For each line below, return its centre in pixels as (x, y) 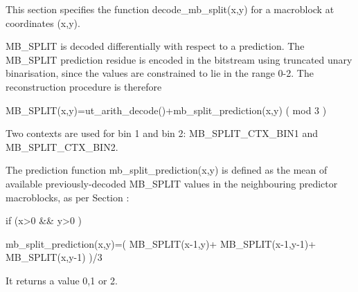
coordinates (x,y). (43, 22)
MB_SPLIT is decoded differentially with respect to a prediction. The (155, 46)
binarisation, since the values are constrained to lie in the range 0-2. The (160, 73)
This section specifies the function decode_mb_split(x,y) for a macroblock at (170, 9)
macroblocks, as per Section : (68, 197)
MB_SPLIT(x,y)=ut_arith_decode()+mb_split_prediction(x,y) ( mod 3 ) (166, 110)
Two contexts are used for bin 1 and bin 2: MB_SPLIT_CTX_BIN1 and (162, 133)
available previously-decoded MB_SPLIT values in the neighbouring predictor (172, 183)
